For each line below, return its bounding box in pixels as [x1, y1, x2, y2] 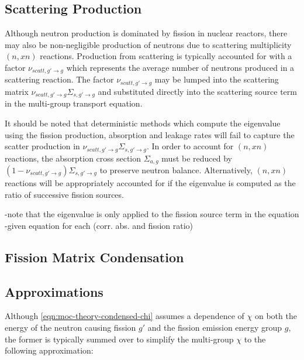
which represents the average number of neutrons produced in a [66, 61, 295, 73]
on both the [254, 310, 297, 322]
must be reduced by [161, 152, 233, 164]
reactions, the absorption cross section [5, 152, 141, 164]
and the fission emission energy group [147, 321, 282, 333]
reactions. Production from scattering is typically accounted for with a [40, 50, 292, 62]
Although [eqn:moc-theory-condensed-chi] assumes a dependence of [5, 310, 244, 322]
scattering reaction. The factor [5, 73, 114, 85]
